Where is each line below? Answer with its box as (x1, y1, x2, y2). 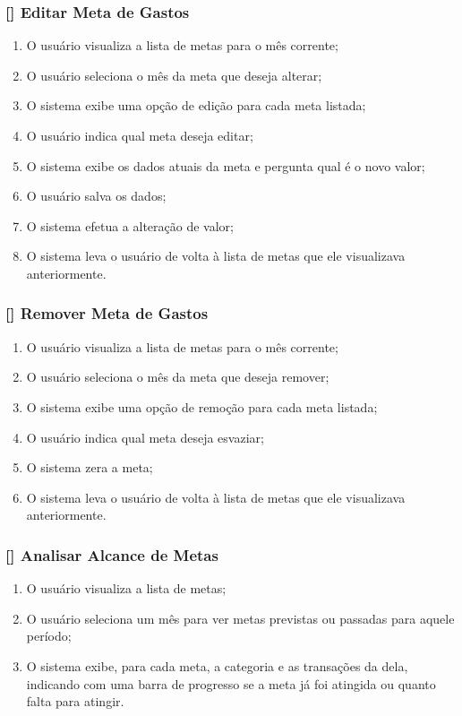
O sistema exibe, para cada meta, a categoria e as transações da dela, (26, 656, 408, 675)
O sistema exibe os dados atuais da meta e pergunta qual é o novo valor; (26, 156, 425, 175)
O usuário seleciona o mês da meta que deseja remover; (26, 367, 329, 386)
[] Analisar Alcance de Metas (5, 543, 218, 565)
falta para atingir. (26, 692, 124, 711)
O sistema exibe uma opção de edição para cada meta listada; (26, 96, 366, 115)
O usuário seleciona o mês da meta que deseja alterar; (26, 65, 322, 84)
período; (26, 626, 72, 645)
